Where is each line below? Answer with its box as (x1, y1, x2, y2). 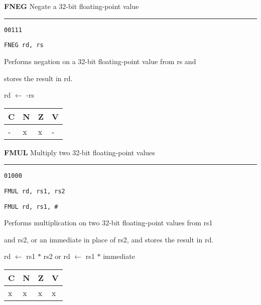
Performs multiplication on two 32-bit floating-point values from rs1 (4, 217, 213, 228)
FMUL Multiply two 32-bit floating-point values (4, 147, 155, 157)
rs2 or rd (43, 251, 70, 261)
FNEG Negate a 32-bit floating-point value (4, 1, 139, 11)
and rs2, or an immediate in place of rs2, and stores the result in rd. (4, 234, 214, 244)
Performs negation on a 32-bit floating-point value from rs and (4, 56, 196, 66)
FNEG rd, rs (4, 42, 44, 49)
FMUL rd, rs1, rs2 (4, 187, 65, 195)
